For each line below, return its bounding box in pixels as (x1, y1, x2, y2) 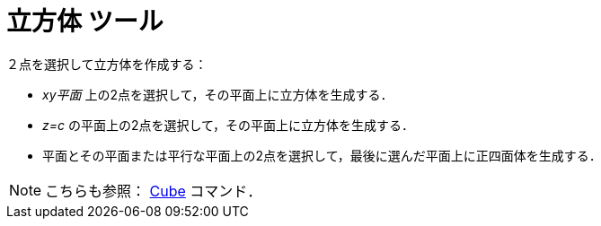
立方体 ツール (6, 6, 164, 37)
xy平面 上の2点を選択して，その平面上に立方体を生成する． (42, 86, 393, 102)
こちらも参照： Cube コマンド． (45, 181, 262, 200)
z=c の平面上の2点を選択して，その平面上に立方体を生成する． (42, 117, 415, 133)
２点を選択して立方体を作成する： (6, 56, 208, 72)
